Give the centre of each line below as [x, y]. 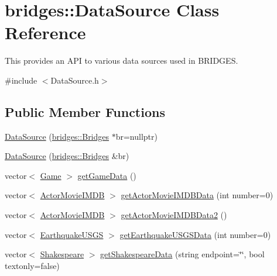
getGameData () [107, 175]
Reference [45, 32]
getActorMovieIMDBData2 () [174, 215]
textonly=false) [32, 265]
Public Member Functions [85, 111]
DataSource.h [75, 80]
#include [21, 80]
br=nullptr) [136, 136]
